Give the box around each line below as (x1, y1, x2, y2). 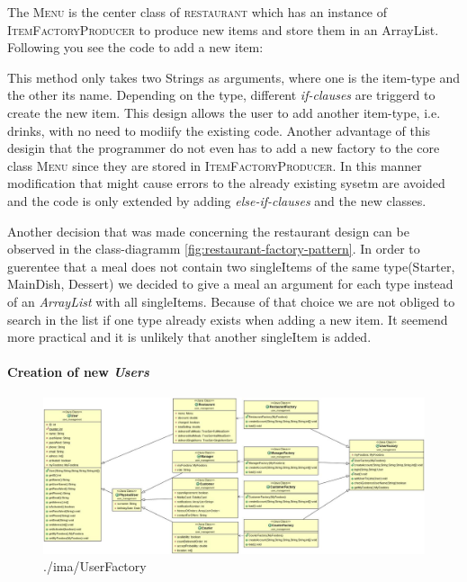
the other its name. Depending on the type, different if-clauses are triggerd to (7, 85, 436, 104)
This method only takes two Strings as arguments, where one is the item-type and (7, 67, 460, 86)
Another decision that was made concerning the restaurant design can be (7, 221, 409, 240)
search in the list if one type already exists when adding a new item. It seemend (7, 309, 448, 328)
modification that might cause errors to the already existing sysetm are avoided (7, 174, 445, 193)
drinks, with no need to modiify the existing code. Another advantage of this (7, 121, 431, 139)
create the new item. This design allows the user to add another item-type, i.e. (7, 103, 441, 121)
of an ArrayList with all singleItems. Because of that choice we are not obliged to (7, 291, 455, 310)
